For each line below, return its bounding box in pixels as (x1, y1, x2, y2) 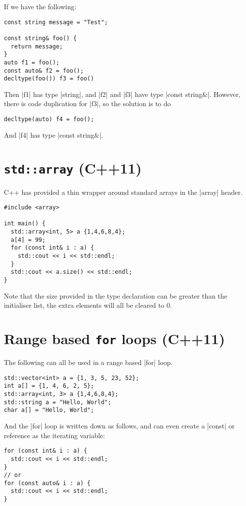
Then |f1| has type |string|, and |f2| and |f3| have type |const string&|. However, (4, 89, 241, 99)
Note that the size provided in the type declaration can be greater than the (4, 290, 228, 300)
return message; (11, 43, 63, 50)
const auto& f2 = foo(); (4, 67, 84, 74)
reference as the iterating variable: (4, 430, 105, 440)
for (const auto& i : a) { (4, 479, 91, 487)
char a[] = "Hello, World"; (4, 407, 94, 414)
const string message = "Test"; (4, 18, 108, 26)
